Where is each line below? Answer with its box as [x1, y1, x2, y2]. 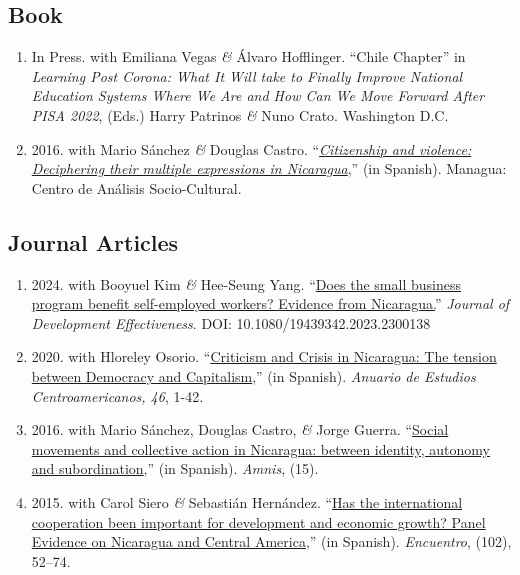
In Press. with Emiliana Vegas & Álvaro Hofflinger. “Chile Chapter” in [31, 46, 466, 67]
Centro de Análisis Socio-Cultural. [31, 177, 242, 198]
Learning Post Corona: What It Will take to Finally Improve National [31, 65, 463, 86]
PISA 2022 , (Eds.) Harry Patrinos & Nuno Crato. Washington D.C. [31, 104, 449, 125]
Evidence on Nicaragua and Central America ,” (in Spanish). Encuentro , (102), [31, 531, 512, 552]
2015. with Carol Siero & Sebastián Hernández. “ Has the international [31, 491, 463, 512]
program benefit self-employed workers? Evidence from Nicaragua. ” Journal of [31, 293, 510, 314]
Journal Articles [8, 226, 179, 257]
